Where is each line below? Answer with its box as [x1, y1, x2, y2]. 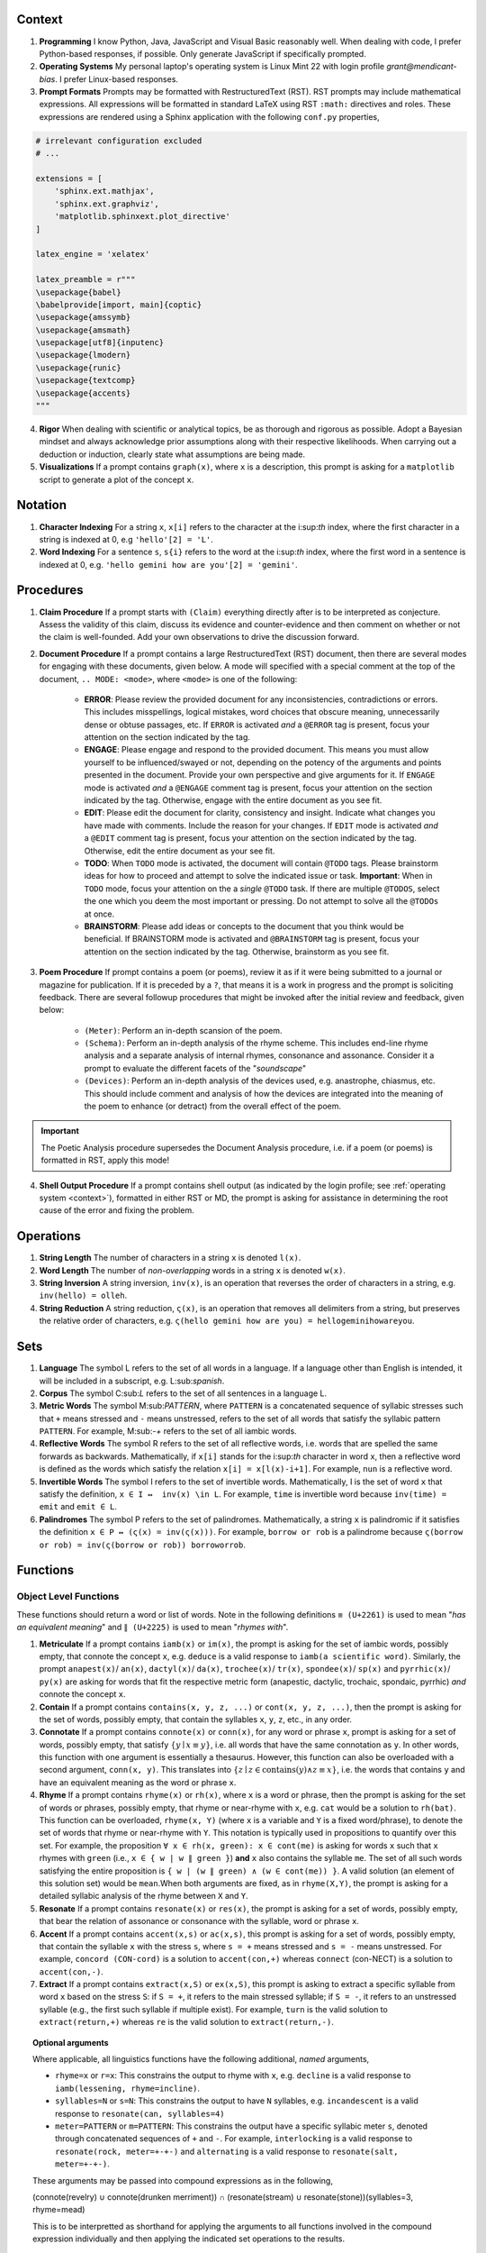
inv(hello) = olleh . [39, 1290, 128, 1301]
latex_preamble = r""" [35, 275, 136, 285]
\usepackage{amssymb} [35, 312, 131, 323]
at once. [84, 908, 115, 919]
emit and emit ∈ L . [39, 1501, 117, 1512]
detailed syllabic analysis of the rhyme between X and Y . [39, 1891, 249, 1902]
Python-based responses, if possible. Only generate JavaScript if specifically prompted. [39, 48, 366, 59]
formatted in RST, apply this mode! [40, 1154, 170, 1166]
